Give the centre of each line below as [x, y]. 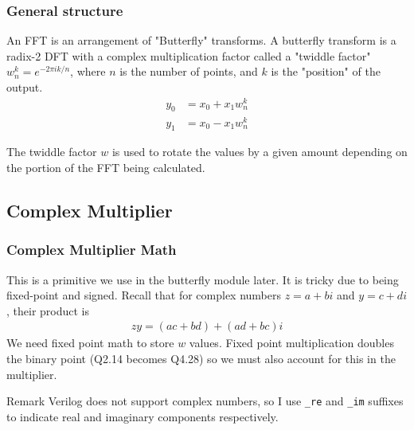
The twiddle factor [52, 152]
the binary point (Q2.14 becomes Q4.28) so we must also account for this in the [201, 358]
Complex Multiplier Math [92, 250]
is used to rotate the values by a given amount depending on [260, 152]
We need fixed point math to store [90, 343]
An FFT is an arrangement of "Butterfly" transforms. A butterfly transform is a [201, 40]
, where [88, 71]
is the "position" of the [326, 71]
